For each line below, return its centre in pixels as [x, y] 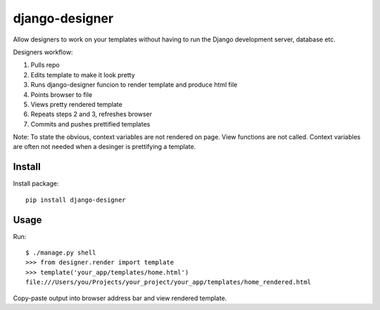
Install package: [36, 183]
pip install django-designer [76, 200]
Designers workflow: [43, 52]
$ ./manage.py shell [61, 253]
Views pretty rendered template [76, 104]
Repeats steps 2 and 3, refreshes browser [91, 114]
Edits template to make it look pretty [83, 75]
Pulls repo [45, 65]
